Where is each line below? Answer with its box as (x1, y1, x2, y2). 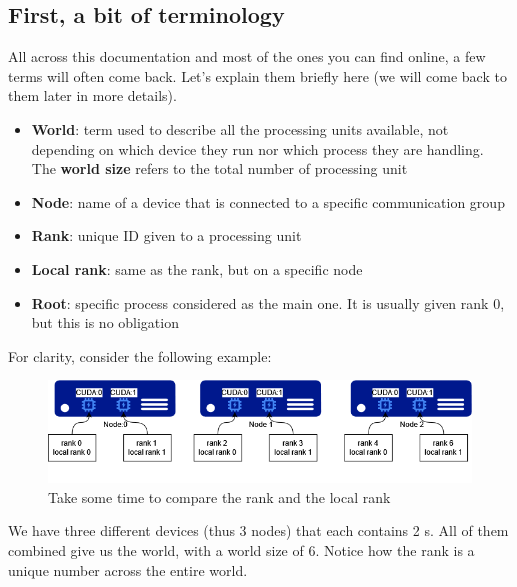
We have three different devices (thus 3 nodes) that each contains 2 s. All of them (8, 520, 509, 541)
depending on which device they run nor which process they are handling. (31, 138, 484, 159)
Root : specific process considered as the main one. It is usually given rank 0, (31, 292, 505, 313)
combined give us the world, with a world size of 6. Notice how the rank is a (8, 539, 475, 560)
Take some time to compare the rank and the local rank (48, 486, 391, 507)
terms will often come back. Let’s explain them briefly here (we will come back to (8, 65, 507, 86)
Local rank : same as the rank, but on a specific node (31, 258, 363, 279)
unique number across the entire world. (8, 559, 248, 580)
